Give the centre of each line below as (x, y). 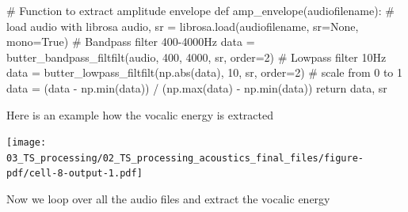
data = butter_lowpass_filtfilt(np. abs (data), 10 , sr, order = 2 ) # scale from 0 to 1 (205, 72)
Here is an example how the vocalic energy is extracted (140, 114)
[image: (27, 143)
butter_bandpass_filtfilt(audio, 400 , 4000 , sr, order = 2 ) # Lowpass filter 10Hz (196, 57)
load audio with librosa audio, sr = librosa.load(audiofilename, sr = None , (183, 26)
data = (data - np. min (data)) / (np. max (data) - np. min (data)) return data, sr (197, 87)
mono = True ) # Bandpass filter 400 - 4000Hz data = (131, 42)
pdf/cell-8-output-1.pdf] (74, 174)
